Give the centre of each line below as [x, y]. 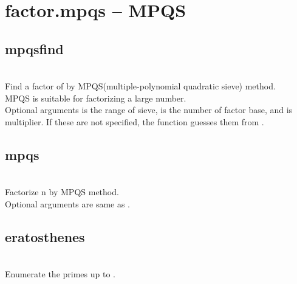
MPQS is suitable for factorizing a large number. [96, 98]
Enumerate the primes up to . [60, 274]
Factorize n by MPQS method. [62, 192]
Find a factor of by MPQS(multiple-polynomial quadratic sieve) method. [140, 86]
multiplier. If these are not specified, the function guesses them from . [135, 121]
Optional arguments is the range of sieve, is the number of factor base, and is [149, 110]
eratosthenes [45, 236]
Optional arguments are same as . [68, 203]
